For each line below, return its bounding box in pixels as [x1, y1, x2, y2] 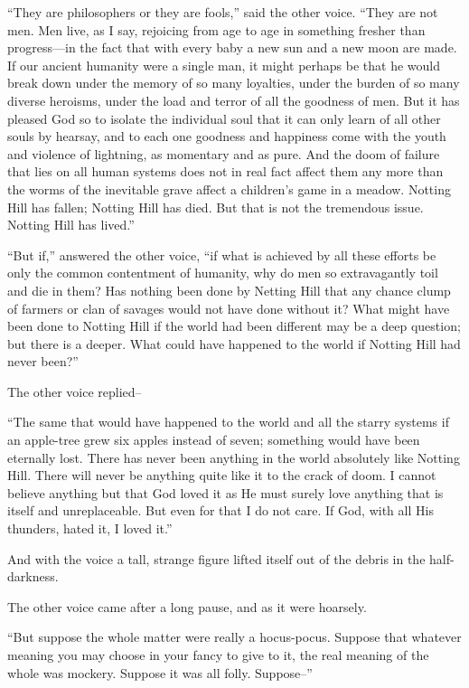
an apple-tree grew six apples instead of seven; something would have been [7, 430, 420, 449]
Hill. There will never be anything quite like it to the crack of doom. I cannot [7, 466, 436, 485]
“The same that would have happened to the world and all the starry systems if [7, 412, 449, 431]
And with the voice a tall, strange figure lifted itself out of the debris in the [7, 549, 426, 568]
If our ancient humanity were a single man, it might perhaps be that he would [7, 55, 440, 74]
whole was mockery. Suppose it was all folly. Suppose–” [7, 663, 313, 682]
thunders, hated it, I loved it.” [7, 519, 173, 538]
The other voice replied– [7, 382, 142, 401]
